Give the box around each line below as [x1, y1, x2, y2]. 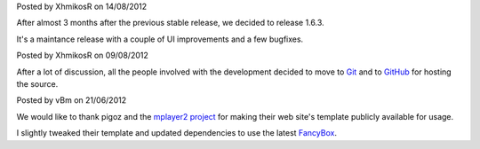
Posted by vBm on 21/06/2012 [16, 95, 127, 106]
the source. [16, 78, 59, 89]
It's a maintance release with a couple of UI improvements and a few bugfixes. [16, 34, 304, 44]
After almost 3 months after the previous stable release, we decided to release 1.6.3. [16, 18, 324, 28]
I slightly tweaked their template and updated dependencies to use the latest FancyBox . [16, 128, 338, 138]
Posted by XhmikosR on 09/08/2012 [16, 50, 148, 61]
